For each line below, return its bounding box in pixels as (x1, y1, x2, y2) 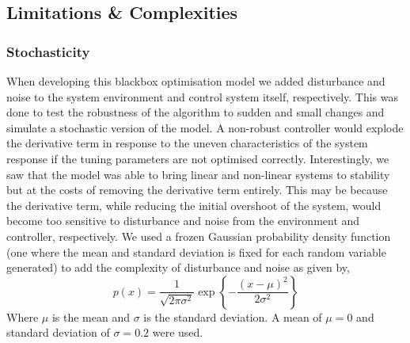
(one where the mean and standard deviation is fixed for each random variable (6, 243, 386, 260)
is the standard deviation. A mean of (143, 308, 322, 325)
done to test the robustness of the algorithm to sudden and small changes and (6, 104, 385, 120)
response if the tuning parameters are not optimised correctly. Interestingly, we (6, 150, 389, 166)
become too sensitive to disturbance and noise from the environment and (6, 212, 360, 229)
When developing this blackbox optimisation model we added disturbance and (6, 73, 385, 89)
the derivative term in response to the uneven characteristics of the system (6, 135, 368, 151)
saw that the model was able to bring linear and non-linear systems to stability (6, 166, 390, 182)
